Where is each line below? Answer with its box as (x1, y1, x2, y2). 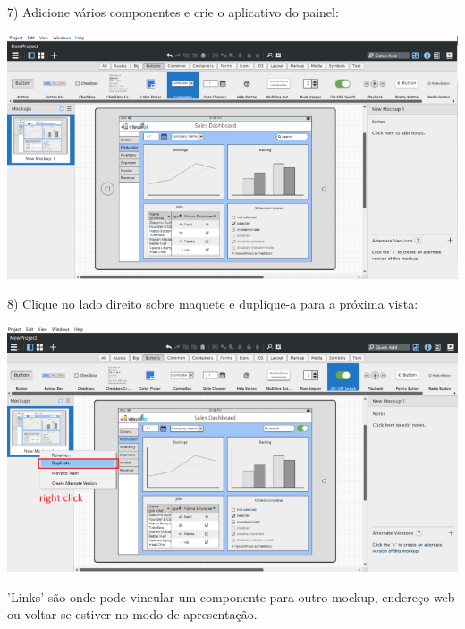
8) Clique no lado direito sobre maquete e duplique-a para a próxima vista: (7, 294, 418, 313)
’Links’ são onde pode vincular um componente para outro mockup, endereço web (7, 587, 455, 606)
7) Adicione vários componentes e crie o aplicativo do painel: (7, 3, 339, 21)
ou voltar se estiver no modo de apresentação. (7, 605, 258, 624)
